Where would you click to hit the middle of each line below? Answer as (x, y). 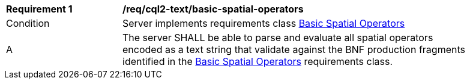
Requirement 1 (39, 9)
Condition (28, 23)
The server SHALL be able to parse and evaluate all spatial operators (278, 38)
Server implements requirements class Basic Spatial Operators (264, 23)
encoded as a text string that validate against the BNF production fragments (294, 49)
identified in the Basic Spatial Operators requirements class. (258, 61)
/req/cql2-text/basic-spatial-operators (213, 9)
